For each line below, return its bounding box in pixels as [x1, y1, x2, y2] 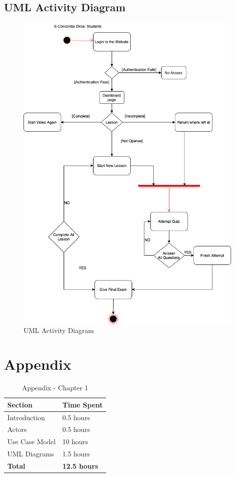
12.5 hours [62, 460, 98, 471]
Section [7, 399, 33, 409]
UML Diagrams [7, 449, 54, 459]
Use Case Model [7, 436, 56, 447]
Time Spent [62, 399, 103, 409]
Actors [7, 424, 27, 434]
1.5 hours [62, 449, 90, 459]
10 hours [62, 436, 88, 447]
